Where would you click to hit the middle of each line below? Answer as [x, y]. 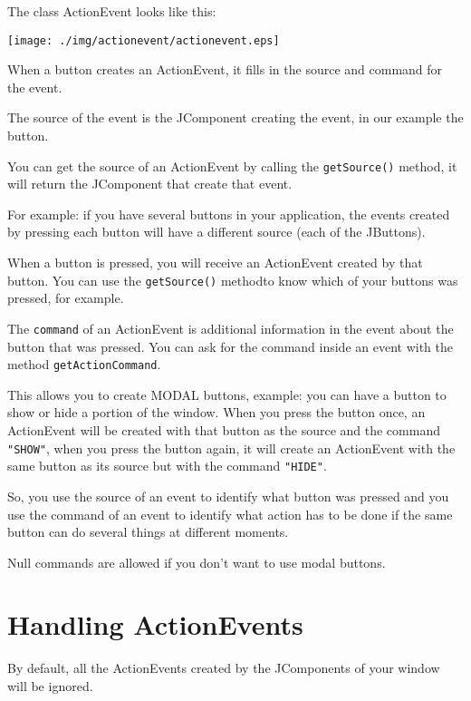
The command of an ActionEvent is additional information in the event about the [231, 328]
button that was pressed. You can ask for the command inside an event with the [231, 346]
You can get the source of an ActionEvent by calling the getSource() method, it [232, 166]
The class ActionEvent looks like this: [112, 11]
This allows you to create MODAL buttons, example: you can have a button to [227, 394]
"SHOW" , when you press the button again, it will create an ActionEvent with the [231, 448]
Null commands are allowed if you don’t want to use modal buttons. [197, 562]
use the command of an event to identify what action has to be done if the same [230, 514]
